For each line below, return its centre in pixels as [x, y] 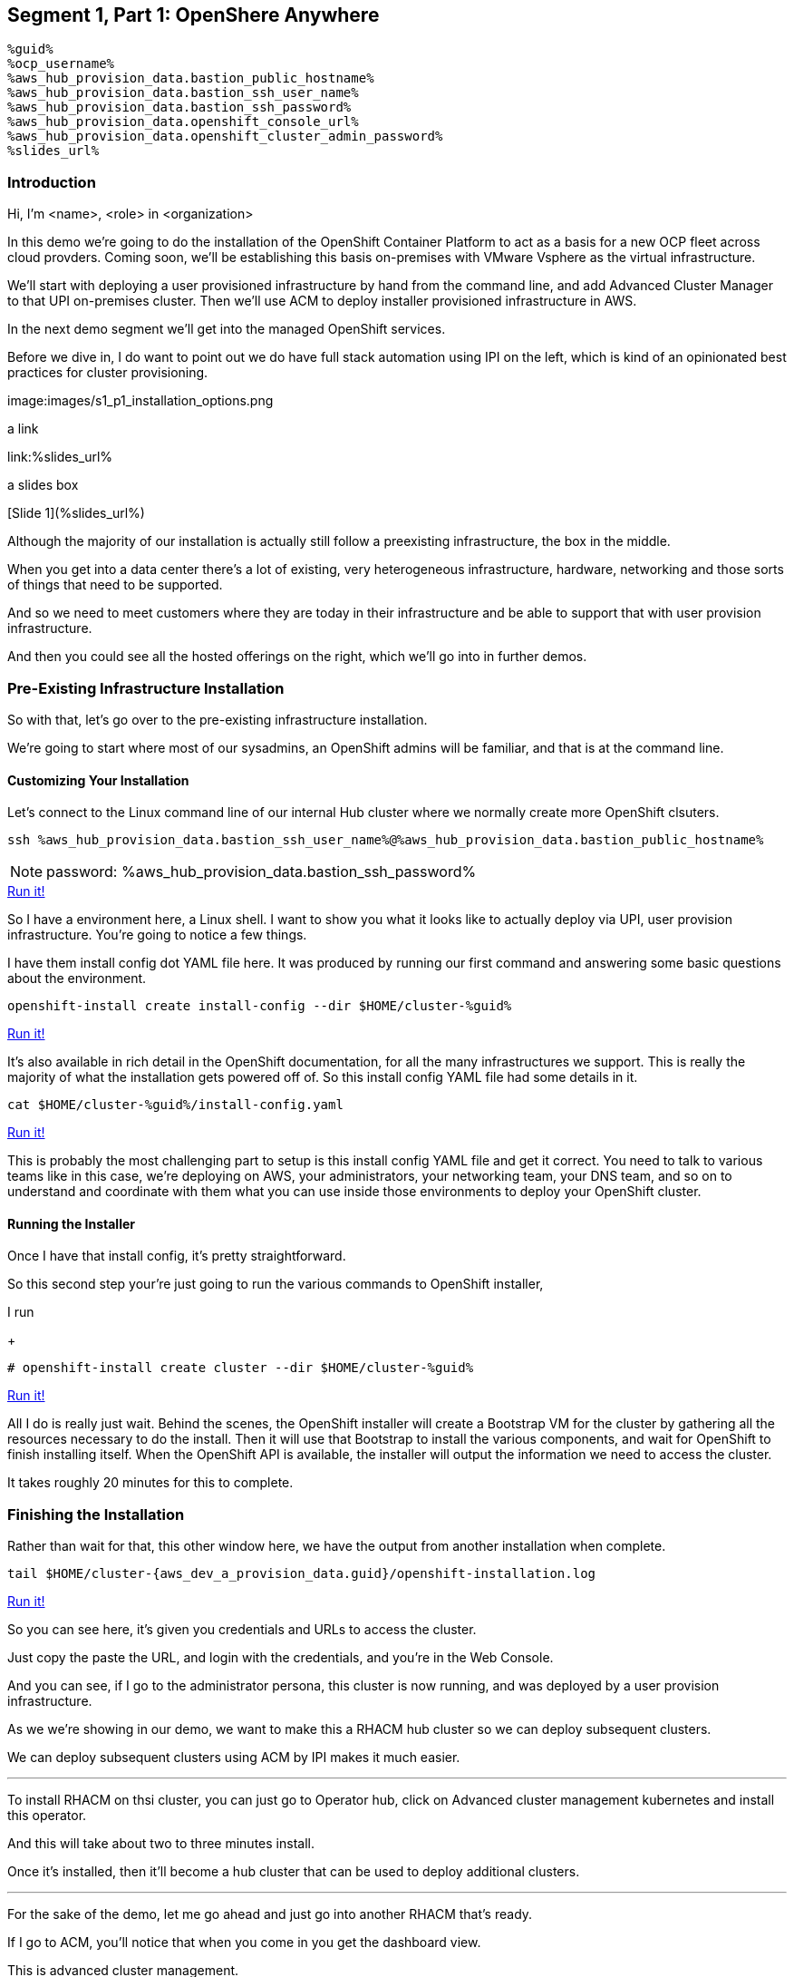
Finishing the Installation [96, 1514]
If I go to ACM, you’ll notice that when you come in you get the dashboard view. [244, 1943]
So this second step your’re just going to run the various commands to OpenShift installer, [276, 1284]
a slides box [43, 485]
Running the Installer [71, 1223]
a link [23, 429]
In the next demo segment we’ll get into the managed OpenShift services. [227, 329]
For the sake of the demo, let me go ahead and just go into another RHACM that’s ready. [270, 1914]
